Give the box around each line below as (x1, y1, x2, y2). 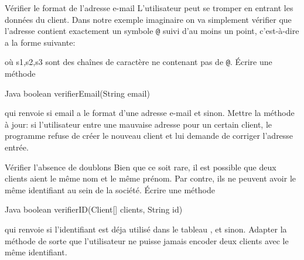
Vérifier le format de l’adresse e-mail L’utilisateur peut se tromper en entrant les (5, 2, 293, 13)
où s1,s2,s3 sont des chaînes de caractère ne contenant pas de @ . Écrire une (5, 56, 272, 68)
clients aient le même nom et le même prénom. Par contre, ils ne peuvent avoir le (5, 172, 296, 184)
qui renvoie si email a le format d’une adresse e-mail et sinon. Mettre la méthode (5, 107, 295, 119)
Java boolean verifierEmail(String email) (5, 87, 150, 99)
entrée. (5, 141, 29, 153)
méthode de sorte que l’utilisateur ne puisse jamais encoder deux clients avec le (5, 234, 289, 247)
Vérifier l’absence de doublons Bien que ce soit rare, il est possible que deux (5, 160, 276, 173)
